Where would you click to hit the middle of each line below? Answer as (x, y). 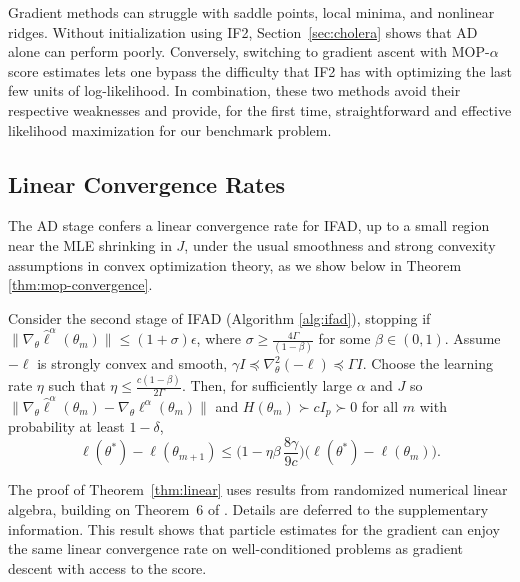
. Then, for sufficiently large (266, 385)
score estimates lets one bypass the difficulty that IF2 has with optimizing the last (260, 70)
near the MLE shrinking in (90, 244)
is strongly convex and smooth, (132, 363)
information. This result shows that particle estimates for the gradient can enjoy (254, 528)
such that (77, 385)
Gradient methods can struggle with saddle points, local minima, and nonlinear (251, 12)
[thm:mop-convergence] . (80, 284)
